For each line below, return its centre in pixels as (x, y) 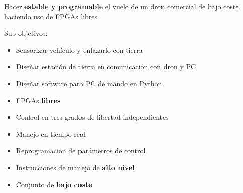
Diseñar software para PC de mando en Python (89, 83)
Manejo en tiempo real (51, 134)
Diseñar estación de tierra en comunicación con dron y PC (106, 66)
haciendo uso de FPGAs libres (51, 16)
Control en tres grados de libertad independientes (92, 117)
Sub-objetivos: (26, 33)
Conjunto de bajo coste (54, 184)
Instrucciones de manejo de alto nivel (75, 167)
